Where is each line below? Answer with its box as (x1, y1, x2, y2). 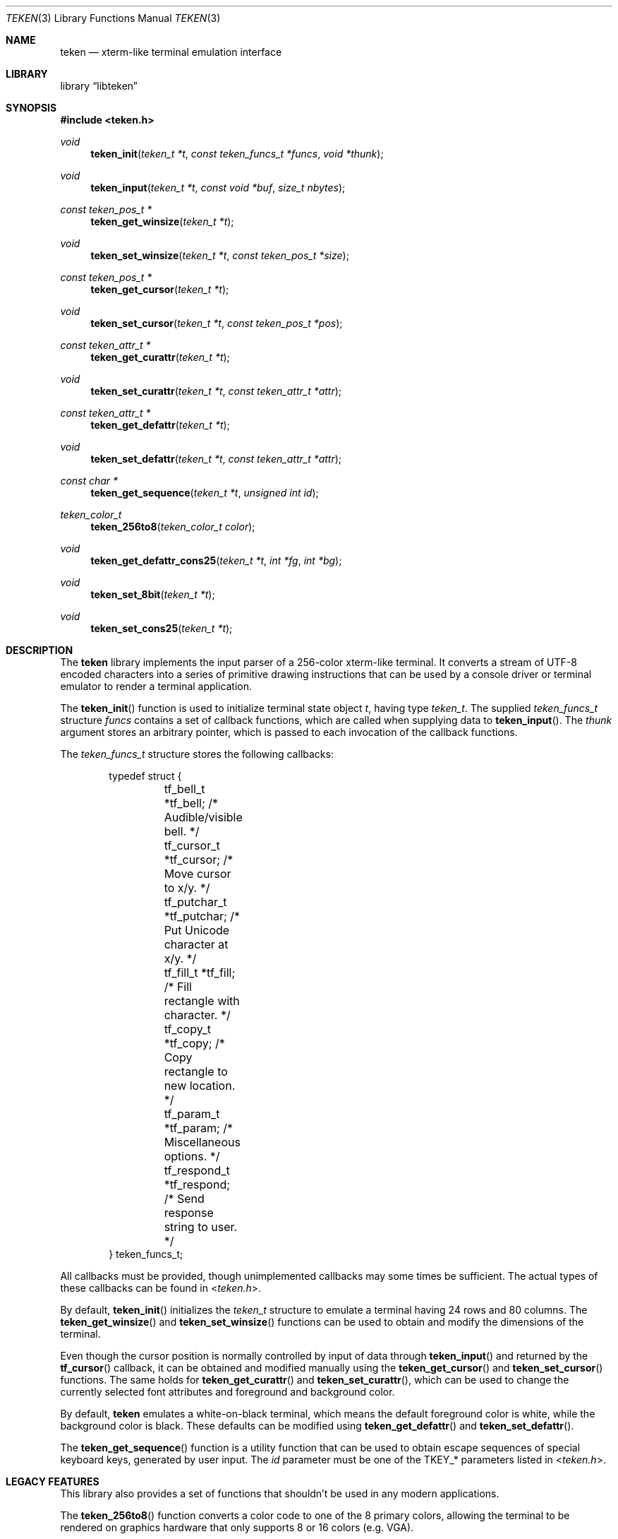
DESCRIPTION (6, 644, 73, 656)
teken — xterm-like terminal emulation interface (60, 46, 282, 58)
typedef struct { (109, 770, 182, 782)
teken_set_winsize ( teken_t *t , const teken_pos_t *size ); (90, 249, 349, 261)
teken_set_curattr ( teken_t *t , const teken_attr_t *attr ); (90, 385, 342, 397)
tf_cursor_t (164, 838, 220, 852)
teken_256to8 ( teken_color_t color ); (90, 521, 255, 533)
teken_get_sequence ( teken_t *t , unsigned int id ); (90, 487, 319, 499)
